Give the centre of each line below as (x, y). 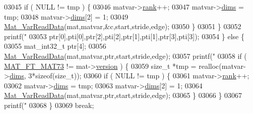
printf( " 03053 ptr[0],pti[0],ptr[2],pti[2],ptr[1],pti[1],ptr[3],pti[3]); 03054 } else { (124, 36)
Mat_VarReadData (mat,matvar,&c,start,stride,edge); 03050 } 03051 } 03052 (123, 26)
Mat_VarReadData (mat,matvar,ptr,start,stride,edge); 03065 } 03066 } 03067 (123, 95)
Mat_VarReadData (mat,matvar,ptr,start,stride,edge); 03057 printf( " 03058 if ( (125, 55)
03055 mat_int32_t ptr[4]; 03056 (55, 46)
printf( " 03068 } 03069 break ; (49, 105)
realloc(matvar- (222, 66)
